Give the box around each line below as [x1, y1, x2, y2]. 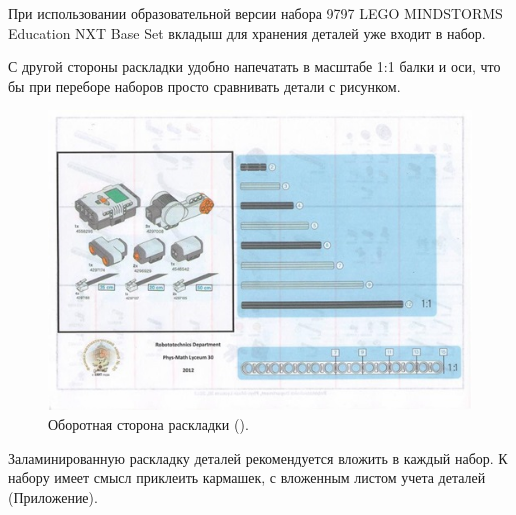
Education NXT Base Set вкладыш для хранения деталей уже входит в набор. [8, 22, 486, 43]
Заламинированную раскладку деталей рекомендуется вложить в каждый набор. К [8, 447, 508, 468]
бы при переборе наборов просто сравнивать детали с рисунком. [8, 75, 401, 96]
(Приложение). [8, 486, 98, 507]
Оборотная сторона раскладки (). [48, 413, 249, 434]
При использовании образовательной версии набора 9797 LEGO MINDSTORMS [8, 3, 503, 23]
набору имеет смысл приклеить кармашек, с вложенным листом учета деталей [8, 467, 486, 488]
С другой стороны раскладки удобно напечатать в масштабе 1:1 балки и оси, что [8, 56, 501, 77]
